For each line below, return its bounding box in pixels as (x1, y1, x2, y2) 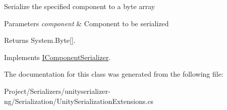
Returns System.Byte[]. (4, 35, 76, 45)
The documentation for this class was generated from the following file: (4, 69, 223, 79)
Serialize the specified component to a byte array (4, 1, 155, 11)
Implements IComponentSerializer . (4, 51, 111, 62)
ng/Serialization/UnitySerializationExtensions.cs (4, 95, 154, 106)
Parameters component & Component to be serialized (4, 18, 169, 28)
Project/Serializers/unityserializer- (4, 85, 110, 96)
